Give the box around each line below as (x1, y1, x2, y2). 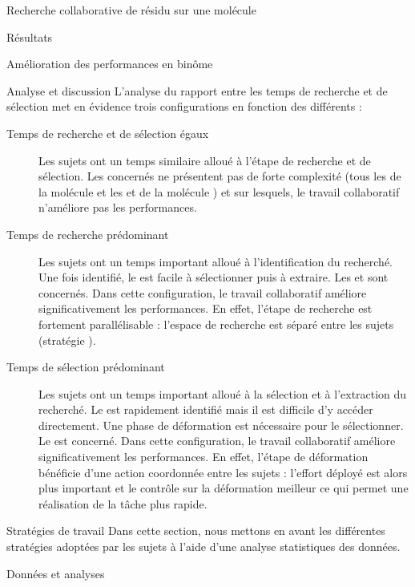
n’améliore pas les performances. (38, 199, 197, 216)
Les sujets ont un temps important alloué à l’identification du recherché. (38, 253, 393, 269)
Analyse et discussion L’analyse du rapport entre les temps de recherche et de (6, 82, 388, 99)
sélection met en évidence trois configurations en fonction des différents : (6, 98, 362, 115)
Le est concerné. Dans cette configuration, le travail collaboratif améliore (38, 432, 396, 449)
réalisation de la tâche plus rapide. (38, 495, 207, 512)
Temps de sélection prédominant (6, 358, 165, 375)
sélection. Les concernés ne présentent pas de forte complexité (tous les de (38, 168, 401, 184)
